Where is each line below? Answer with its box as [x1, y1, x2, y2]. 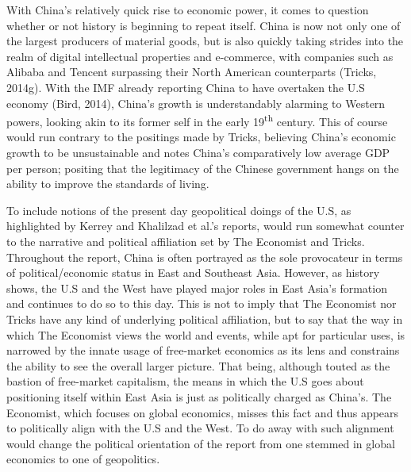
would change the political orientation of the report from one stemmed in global [6, 435, 395, 451]
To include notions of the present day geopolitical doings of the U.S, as [6, 201, 351, 218]
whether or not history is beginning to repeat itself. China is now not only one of [6, 17, 401, 33]
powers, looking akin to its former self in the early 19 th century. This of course [6, 111, 388, 129]
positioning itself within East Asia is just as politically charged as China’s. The [6, 388, 392, 405]
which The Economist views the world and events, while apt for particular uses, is [6, 326, 405, 343]
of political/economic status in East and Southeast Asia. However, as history [6, 264, 380, 281]
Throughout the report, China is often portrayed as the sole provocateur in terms [6, 248, 403, 265]
